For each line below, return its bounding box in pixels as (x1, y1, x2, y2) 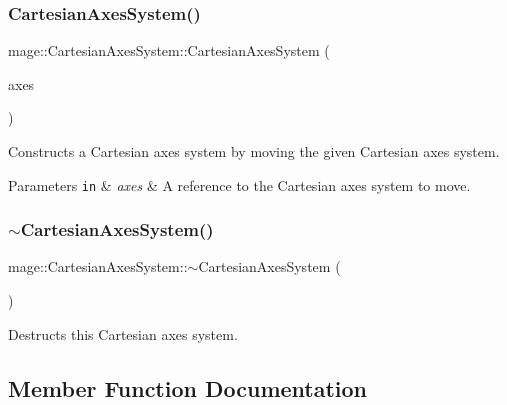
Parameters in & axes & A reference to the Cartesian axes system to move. (8, 174, 471, 195)
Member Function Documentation (8, 372, 368, 403)
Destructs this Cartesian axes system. (8, 323, 238, 344)
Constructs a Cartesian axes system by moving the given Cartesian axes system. (8, 141, 500, 161)
